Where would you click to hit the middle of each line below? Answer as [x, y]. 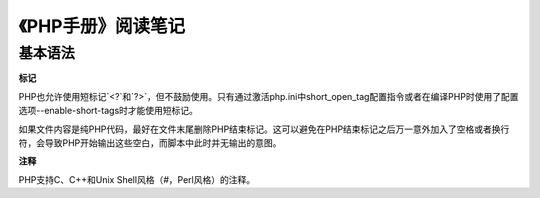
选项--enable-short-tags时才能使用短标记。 [108, 111]
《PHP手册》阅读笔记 [102, 26]
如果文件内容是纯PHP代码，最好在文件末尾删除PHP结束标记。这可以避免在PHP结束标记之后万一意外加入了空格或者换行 [264, 129]
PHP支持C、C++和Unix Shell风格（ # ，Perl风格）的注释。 [136, 179]
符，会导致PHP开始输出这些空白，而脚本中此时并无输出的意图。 [150, 142]
